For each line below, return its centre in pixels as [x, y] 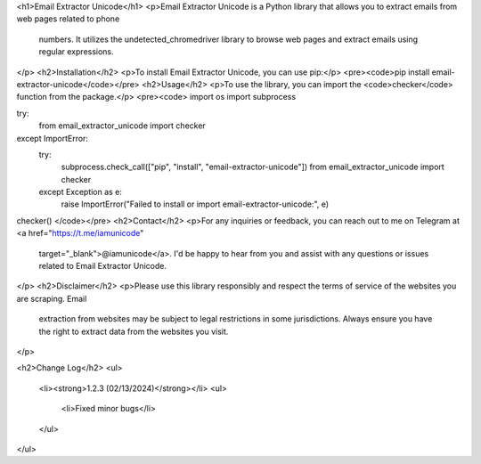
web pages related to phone [68, 19]
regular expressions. [77, 52]
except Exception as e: [80, 192]
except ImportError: [53, 138]
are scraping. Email [52, 298]
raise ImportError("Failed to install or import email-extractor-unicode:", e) [195, 204]
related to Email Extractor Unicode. [102, 266]
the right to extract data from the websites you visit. [134, 331]
